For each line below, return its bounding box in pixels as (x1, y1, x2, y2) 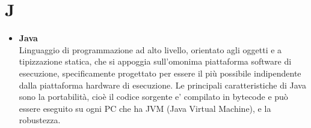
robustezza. (19, 114, 61, 126)
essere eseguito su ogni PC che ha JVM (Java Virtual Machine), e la (19, 102, 271, 114)
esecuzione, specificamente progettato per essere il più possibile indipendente (19, 66, 301, 79)
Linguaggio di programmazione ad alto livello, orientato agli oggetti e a (19, 43, 282, 56)
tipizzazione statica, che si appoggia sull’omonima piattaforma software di (19, 55, 292, 68)
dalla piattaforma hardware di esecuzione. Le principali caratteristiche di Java (19, 78, 306, 91)
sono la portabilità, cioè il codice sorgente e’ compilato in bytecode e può (19, 90, 288, 103)
